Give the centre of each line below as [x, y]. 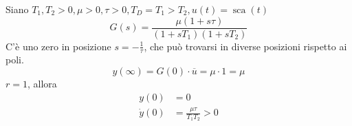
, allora [42, 84]
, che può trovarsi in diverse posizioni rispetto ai [245, 46]
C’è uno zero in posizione [58, 46]
